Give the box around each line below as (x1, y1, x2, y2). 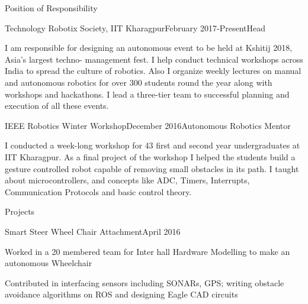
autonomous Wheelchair (5, 257, 92, 269)
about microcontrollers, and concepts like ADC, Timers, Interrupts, (5, 174, 250, 186)
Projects (5, 205, 35, 218)
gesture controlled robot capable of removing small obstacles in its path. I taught (5, 162, 299, 174)
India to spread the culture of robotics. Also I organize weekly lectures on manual (5, 64, 301, 77)
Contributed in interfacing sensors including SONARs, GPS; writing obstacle (5, 276, 284, 289)
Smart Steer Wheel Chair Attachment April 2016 (5, 225, 181, 237)
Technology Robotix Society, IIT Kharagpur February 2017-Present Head (5, 21, 265, 34)
